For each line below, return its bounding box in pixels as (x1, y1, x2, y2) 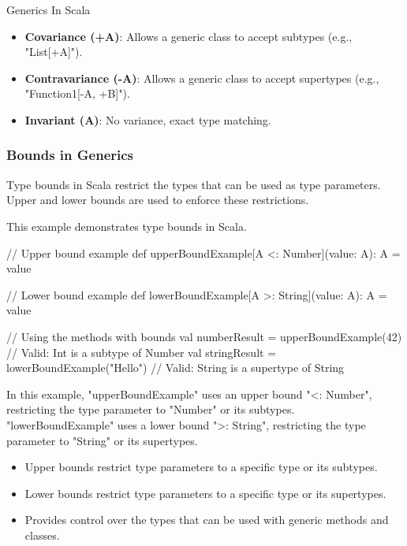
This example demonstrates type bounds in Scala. (6, 217, 247, 234)
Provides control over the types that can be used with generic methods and (24, 511, 389, 528)
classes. (24, 526, 60, 543)
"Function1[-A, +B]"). (24, 85, 130, 102)
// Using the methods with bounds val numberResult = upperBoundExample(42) (6, 328, 402, 344)
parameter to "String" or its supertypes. (6, 432, 198, 448)
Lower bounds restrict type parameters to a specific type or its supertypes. (24, 485, 386, 501)
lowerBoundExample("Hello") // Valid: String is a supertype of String (6, 359, 345, 376)
